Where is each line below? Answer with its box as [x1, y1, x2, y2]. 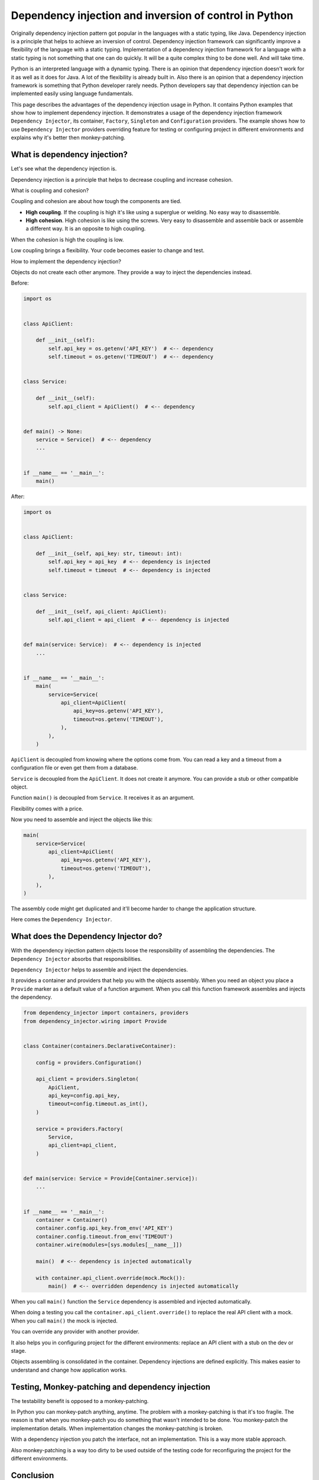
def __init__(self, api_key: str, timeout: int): [35, 550, 183, 556]
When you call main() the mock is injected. [11, 1317, 118, 1324]
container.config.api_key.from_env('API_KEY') [35, 1225, 174, 1231]
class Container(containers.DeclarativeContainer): [23, 1043, 177, 1049]
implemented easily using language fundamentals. [11, 90, 134, 97]
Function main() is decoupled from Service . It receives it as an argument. [11, 794, 195, 802]
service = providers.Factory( [35, 1125, 123, 1132]
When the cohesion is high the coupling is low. [11, 236, 124, 243]
